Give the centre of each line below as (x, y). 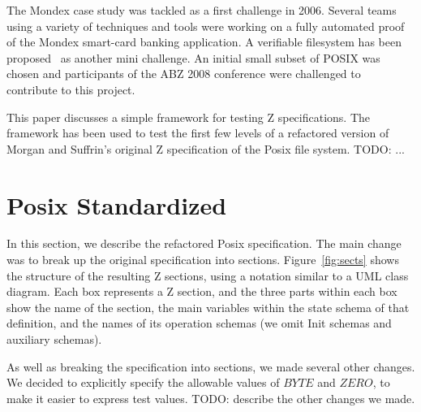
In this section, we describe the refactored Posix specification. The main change (204, 243)
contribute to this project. (71, 89)
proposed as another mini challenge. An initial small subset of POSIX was (193, 57)
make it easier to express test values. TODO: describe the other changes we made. (211, 398)
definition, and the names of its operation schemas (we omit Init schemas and (199, 323)
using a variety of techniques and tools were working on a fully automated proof (206, 26)
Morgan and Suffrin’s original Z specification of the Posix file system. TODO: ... (206, 148)
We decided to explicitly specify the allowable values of (143, 382)
